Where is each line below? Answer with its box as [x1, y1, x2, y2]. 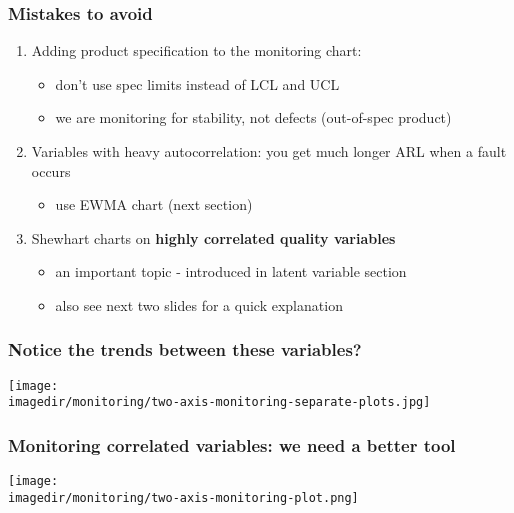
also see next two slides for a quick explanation [55, 294, 343, 315]
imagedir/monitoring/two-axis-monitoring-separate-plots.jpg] [8, 395, 431, 410]
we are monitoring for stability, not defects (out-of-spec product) [55, 107, 452, 128]
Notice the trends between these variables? [8, 337, 362, 362]
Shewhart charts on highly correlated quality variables [31, 227, 396, 248]
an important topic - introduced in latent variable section [55, 261, 407, 282]
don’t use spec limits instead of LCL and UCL [55, 73, 340, 94]
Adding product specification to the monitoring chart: [31, 40, 362, 61]
